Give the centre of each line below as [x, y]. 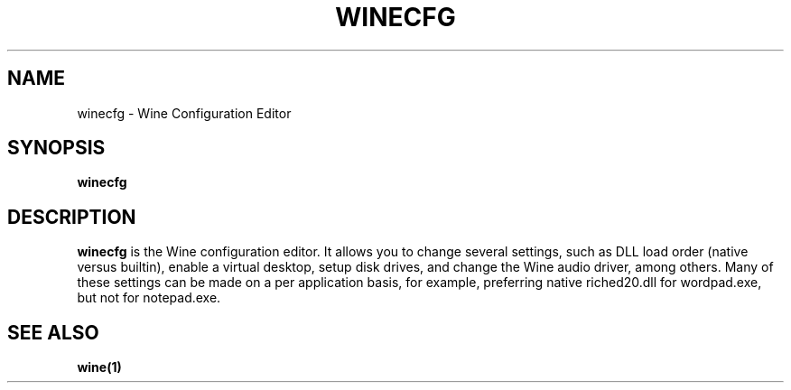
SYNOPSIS [56, 148]
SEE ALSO [53, 332]
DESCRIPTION [72, 217]
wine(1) [99, 367]
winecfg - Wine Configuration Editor [184, 113]
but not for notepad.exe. [149, 298]
